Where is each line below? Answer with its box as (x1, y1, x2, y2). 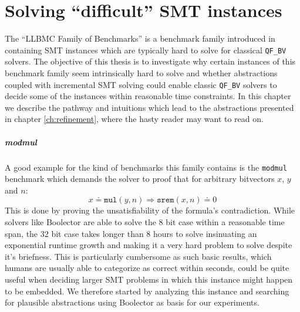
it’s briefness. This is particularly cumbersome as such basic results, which (5, 250, 272, 262)
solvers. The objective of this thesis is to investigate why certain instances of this (5, 55, 296, 67)
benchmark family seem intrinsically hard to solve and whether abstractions (5, 66, 278, 79)
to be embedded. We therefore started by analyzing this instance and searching (5, 284, 289, 297)
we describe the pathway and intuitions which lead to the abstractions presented (5, 101, 294, 113)
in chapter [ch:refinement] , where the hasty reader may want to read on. (5, 113, 264, 125)
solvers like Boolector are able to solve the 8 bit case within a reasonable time (5, 216, 285, 228)
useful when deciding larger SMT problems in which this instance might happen (5, 273, 293, 285)
